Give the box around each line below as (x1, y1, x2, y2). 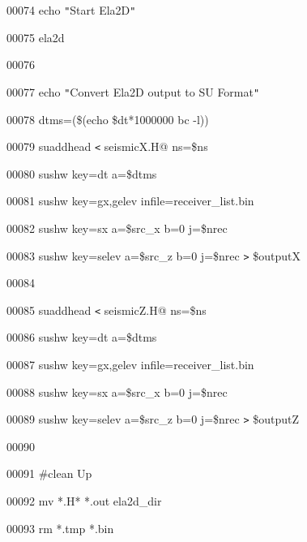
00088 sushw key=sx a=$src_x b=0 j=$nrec (6, 383, 228, 400)
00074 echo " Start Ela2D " (6, 2, 136, 18)
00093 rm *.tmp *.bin (6, 519, 114, 536)
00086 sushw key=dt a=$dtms (6, 329, 157, 346)
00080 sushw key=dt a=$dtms (6, 165, 157, 182)
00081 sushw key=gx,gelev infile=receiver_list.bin (6, 192, 254, 209)
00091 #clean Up (6, 465, 92, 482)
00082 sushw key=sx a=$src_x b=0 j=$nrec (6, 219, 228, 236)
